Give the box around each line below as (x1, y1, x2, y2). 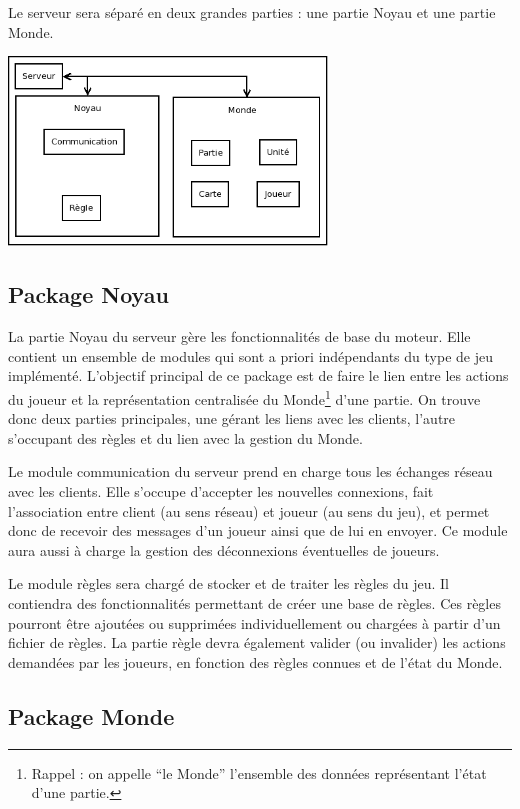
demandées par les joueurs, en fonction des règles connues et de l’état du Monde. (8, 651, 503, 672)
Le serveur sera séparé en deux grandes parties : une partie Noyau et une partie (8, 2, 496, 22)
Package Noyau (8, 279, 169, 310)
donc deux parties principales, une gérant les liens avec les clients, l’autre (8, 408, 456, 429)
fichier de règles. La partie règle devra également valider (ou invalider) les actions (8, 632, 506, 653)
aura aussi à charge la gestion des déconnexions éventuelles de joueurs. (8, 539, 440, 560)
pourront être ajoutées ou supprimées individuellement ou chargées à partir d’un (8, 612, 501, 633)
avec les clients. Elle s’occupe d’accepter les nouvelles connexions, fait (8, 480, 434, 501)
